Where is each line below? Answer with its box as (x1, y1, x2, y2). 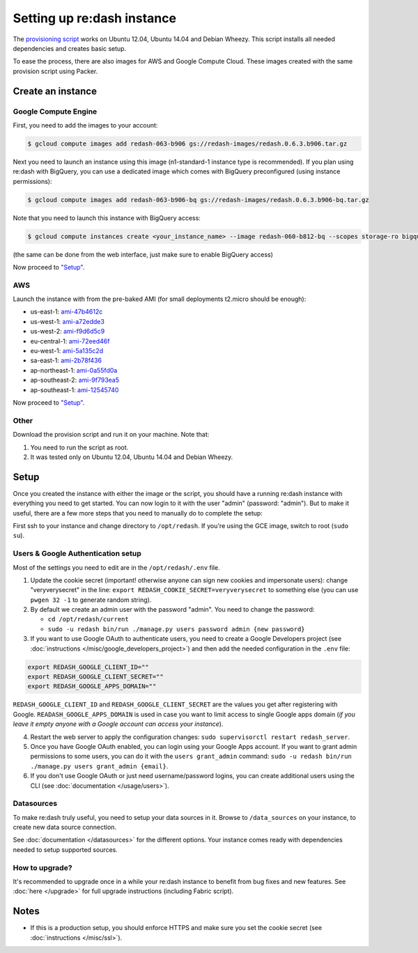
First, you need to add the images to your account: (13, 121, 158, 129)
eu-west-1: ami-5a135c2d (30, 347, 104, 355)
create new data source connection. (13, 823, 117, 832)
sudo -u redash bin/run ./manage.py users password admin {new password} (47, 625, 306, 633)
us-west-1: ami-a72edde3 (30, 317, 104, 325)
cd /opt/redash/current (47, 615, 129, 623)
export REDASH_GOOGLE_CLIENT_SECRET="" (27, 673, 164, 681)
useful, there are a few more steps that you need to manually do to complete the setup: (13, 509, 263, 517)
